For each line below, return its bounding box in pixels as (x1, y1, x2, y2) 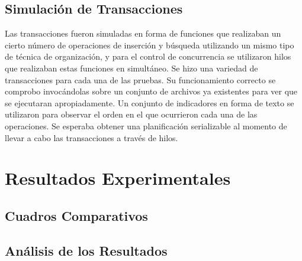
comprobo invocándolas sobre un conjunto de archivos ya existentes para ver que (5, 85, 298, 97)
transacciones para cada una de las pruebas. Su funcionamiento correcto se (5, 73, 276, 86)
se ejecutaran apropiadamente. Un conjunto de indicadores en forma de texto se (5, 96, 294, 109)
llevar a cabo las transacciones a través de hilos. (5, 131, 178, 143)
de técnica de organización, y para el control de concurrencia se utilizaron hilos (5, 50, 291, 63)
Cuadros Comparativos (5, 206, 148, 224)
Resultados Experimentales (5, 166, 231, 190)
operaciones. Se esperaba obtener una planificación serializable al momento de (5, 119, 287, 132)
